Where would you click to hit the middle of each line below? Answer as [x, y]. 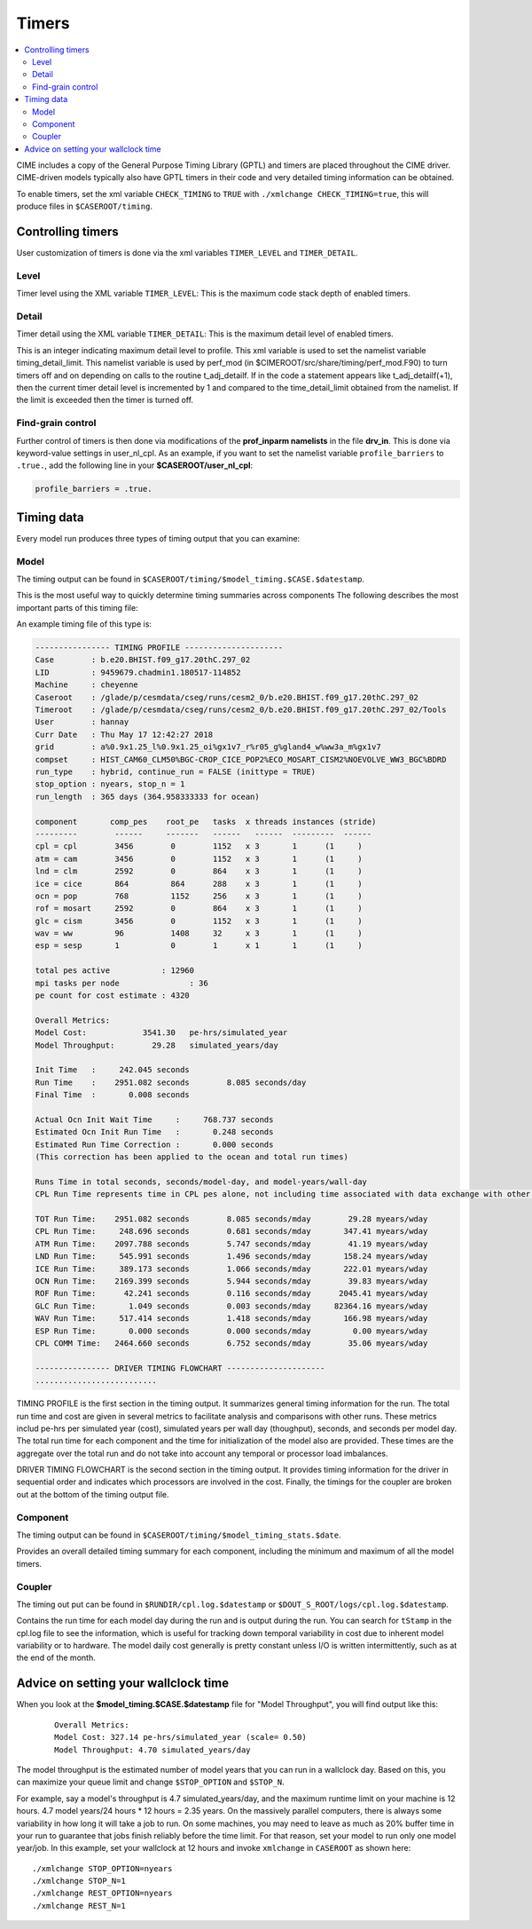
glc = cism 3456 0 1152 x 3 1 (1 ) [199, 921]
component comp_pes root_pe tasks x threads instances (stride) [206, 822]
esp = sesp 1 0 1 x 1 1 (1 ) [199, 946]
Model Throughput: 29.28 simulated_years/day [156, 1045]
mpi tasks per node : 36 [121, 983]
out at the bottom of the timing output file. [93, 1494]
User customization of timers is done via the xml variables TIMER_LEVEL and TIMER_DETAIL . [187, 253]
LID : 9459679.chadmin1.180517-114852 [138, 672]
